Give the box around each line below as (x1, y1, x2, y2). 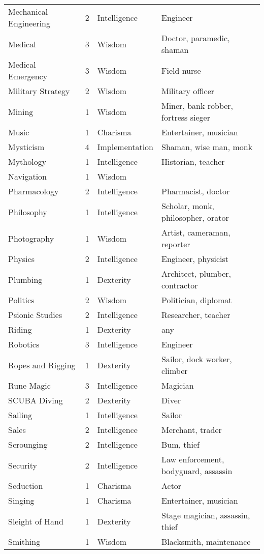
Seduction (8, 480, 43, 491)
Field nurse (161, 64, 201, 76)
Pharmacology (8, 185, 59, 197)
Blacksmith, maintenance (161, 536, 251, 547)
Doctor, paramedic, (161, 32, 230, 44)
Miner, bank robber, (161, 100, 234, 111)
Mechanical (8, 6, 48, 17)
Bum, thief (161, 439, 200, 450)
